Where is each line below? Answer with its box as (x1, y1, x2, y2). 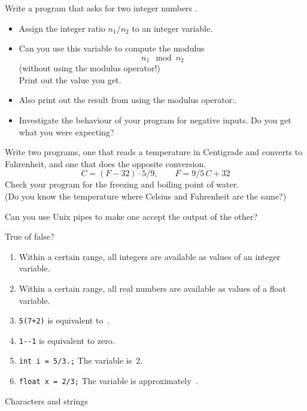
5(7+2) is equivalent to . (19, 314, 110, 327)
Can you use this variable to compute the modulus (19, 42, 205, 55)
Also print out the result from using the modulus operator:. (19, 93, 237, 106)
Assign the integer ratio (19, 22, 105, 34)
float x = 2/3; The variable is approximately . (19, 374, 198, 387)
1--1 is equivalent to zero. (19, 334, 115, 346)
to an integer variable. (132, 22, 213, 34)
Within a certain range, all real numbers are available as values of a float (19, 282, 286, 294)
